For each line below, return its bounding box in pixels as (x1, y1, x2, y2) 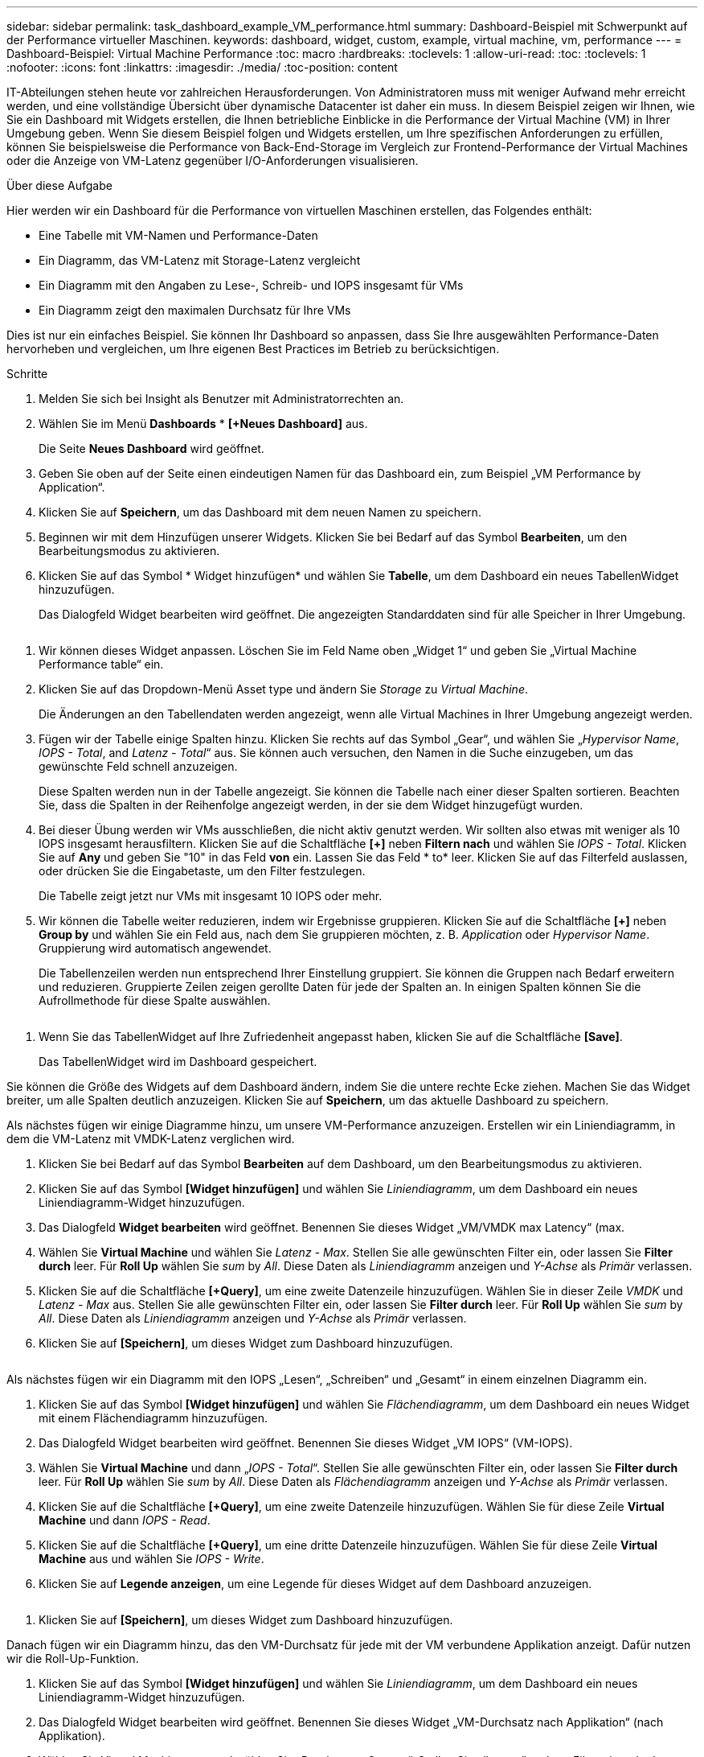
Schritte (6, 367, 48, 381)
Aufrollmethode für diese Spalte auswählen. (39, 994, 271, 1007)
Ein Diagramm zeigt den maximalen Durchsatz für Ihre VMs (39, 303, 351, 317)
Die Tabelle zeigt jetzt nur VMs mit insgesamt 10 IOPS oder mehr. (39, 889, 383, 903)
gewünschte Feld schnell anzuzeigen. (39, 759, 238, 773)
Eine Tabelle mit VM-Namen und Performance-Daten (39, 228, 318, 242)
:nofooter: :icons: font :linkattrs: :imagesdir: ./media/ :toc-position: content (6, 60, 398, 74)
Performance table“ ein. (39, 657, 164, 671)
